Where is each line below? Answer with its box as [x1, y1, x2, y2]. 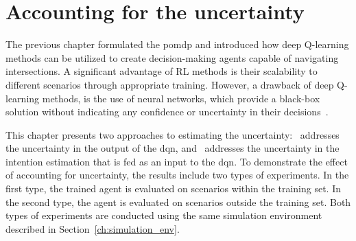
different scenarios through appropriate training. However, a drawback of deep [5, 77, 334, 91]
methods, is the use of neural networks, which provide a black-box [42, 91, 320, 105]
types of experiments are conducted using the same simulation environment [5, 208, 322, 222]
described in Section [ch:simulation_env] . [5, 221, 180, 236]
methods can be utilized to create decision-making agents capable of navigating [5, 50, 339, 65]
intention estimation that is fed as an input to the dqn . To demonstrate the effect [5, 154, 348, 168]
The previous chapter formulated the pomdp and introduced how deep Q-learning [5, 37, 349, 51]
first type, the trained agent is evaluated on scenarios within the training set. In [5, 181, 341, 196]
